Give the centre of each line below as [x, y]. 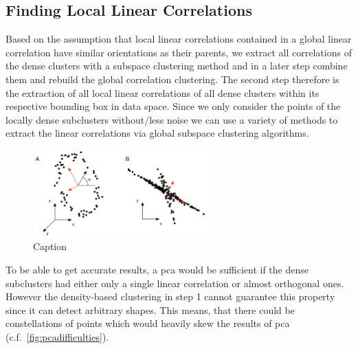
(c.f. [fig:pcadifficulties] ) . [57, 336]
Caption [50, 246]
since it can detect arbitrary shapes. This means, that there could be [150, 309]
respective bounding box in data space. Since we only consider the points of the [173, 106]
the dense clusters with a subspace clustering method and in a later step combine [177, 66]
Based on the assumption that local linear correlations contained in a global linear [179, 39]
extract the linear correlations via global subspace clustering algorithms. [157, 133]
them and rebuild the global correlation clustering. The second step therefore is [172, 79]
